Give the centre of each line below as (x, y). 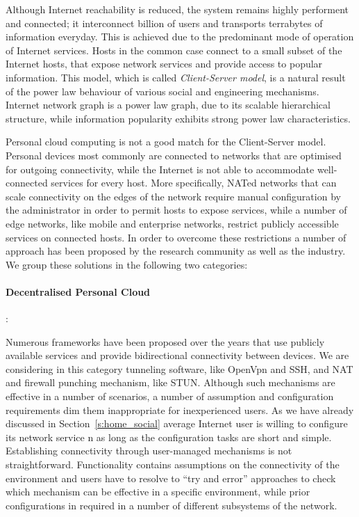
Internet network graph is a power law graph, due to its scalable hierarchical (168, 105)
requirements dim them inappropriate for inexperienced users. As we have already (180, 409)
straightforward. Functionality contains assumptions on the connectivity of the (173, 464)
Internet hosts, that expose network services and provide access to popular (164, 64)
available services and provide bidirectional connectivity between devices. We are (177, 355)
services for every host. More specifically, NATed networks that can (194, 183)
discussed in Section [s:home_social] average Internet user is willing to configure (177, 423)
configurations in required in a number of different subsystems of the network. (172, 505)
